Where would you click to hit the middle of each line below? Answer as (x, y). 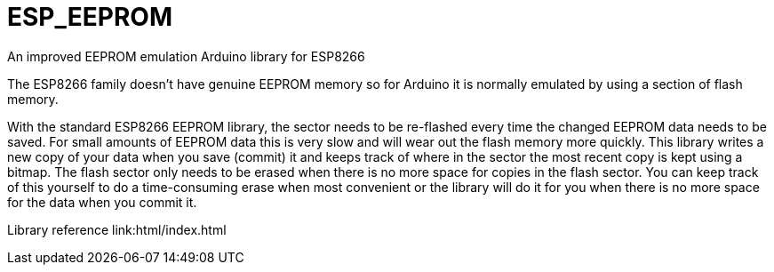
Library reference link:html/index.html (117, 229)
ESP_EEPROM (90, 17)
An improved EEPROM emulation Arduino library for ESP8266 (186, 56)
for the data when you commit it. (102, 202)
